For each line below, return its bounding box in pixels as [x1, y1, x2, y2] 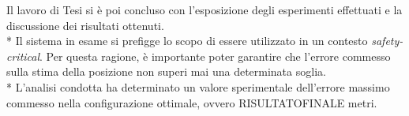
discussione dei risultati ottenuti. [6, 17, 164, 33]
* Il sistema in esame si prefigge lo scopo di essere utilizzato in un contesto [6, 32, 368, 49]
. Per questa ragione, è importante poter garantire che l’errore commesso [39, 47, 391, 64]
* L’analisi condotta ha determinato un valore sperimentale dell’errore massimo [6, 78, 390, 95]
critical [6, 47, 40, 64]
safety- [371, 32, 403, 49]
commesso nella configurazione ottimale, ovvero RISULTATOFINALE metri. [6, 94, 377, 110]
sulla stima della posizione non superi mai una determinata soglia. [6, 63, 326, 80]
